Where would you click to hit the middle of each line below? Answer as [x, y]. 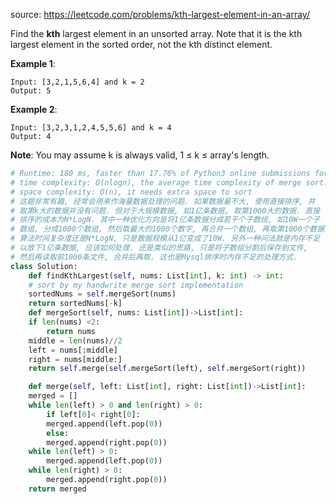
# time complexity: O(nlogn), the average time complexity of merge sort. [169, 182]
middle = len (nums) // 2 [75, 340]
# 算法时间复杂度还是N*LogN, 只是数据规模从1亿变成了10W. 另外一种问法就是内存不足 [165, 239]
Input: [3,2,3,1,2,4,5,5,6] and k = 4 [91, 128]
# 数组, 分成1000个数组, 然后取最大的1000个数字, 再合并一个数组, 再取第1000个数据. [170, 229]
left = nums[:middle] [73, 350]
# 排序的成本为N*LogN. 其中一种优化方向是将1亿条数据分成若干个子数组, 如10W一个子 [165, 220]
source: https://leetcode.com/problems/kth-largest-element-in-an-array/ [160, 14]
